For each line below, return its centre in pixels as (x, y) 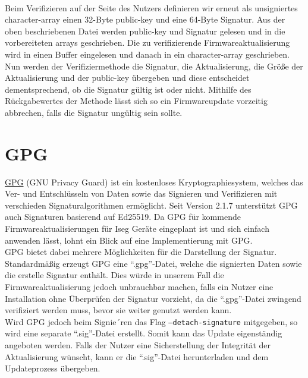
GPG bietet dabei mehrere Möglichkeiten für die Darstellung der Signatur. (141, 252)
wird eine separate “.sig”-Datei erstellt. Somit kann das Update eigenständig (144, 333)
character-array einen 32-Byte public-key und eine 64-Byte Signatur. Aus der (145, 19)
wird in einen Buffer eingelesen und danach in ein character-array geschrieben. (147, 54)
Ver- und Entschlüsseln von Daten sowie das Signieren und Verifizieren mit (141, 193)
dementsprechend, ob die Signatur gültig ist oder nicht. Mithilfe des (128, 89)
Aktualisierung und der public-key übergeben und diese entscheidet (127, 78)
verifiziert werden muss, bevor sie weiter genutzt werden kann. (118, 310)
